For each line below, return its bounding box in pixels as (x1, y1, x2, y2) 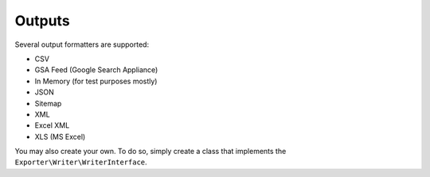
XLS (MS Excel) (34, 132, 86, 141)
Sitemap (34, 98, 62, 108)
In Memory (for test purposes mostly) (34, 76, 158, 86)
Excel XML (34, 121, 70, 130)
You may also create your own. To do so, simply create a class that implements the (14, 147, 287, 156)
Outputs (14, 12, 71, 29)
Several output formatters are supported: (14, 40, 150, 49)
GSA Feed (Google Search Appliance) (34, 65, 158, 75)
